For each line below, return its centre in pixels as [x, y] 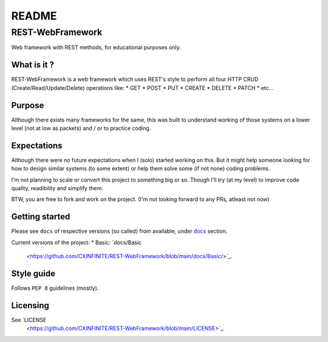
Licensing [30, 305]
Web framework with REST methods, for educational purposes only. [96, 47]
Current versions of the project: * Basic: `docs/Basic [77, 242]
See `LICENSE [29, 320]
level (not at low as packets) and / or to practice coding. [81, 128]
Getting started [41, 217]
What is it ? [33, 65]
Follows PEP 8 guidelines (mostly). [55, 288]
